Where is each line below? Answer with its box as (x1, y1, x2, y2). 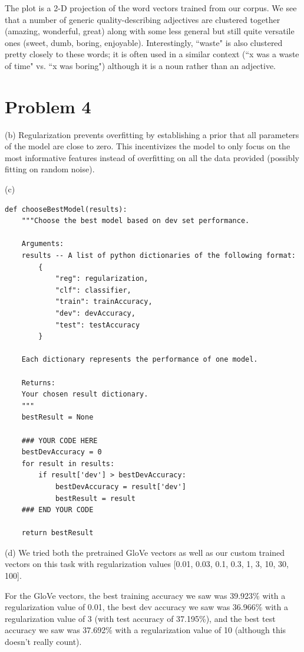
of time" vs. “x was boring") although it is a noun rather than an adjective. (5, 59, 276, 71)
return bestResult (21, 529, 94, 538)
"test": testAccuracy (55, 320, 140, 329)
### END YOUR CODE (21, 506, 94, 515)
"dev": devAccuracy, (55, 309, 136, 317)
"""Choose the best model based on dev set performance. (21, 217, 250, 225)
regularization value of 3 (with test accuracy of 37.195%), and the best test (5, 612, 276, 624)
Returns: (21, 378, 55, 387)
